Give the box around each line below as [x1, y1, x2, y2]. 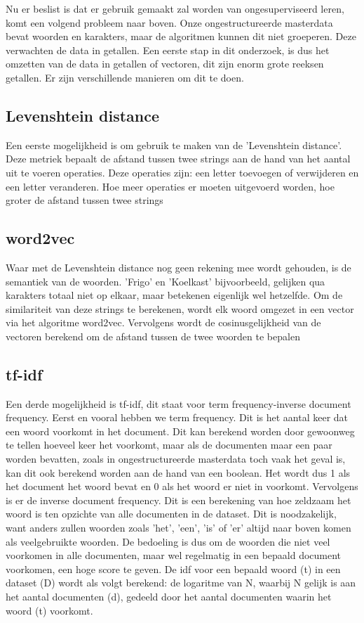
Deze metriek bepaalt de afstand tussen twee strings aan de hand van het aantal [6, 151, 351, 166]
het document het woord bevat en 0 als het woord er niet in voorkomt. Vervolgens [6, 479, 358, 494]
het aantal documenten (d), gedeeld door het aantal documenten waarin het [6, 589, 332, 604]
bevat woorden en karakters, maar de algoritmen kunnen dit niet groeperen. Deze [6, 29, 356, 44]
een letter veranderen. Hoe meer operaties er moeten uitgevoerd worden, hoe [6, 179, 335, 193]
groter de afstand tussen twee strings [6, 193, 163, 207]
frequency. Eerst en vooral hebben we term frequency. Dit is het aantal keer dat [6, 410, 349, 425]
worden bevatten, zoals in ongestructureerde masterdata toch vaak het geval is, [6, 451, 346, 466]
